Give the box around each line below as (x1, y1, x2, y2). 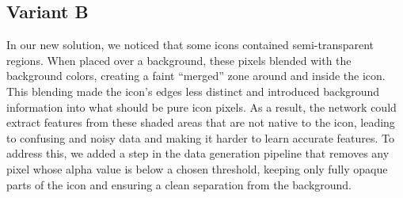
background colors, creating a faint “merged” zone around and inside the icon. (6, 67, 386, 84)
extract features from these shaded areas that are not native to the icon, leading (6, 114, 395, 131)
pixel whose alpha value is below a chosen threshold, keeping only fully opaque (6, 160, 388, 177)
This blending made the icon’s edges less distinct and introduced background (6, 82, 380, 99)
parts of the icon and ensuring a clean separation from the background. (6, 176, 352, 192)
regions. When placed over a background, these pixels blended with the (6, 51, 352, 68)
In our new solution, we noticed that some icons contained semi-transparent (6, 36, 374, 53)
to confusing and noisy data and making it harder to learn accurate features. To (6, 129, 395, 146)
